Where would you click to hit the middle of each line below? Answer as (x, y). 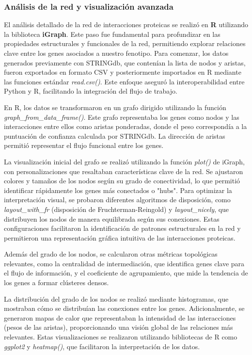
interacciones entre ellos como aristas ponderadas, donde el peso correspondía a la (126, 126)
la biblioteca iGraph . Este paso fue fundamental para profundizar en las (112, 34)
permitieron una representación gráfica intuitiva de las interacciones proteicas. (120, 237)
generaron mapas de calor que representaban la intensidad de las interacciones (120, 317)
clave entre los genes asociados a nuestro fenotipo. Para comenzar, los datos (116, 53)
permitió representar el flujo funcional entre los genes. (84, 145)
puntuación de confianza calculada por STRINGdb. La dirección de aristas (115, 136)
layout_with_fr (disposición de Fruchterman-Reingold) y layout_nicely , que (117, 209)
